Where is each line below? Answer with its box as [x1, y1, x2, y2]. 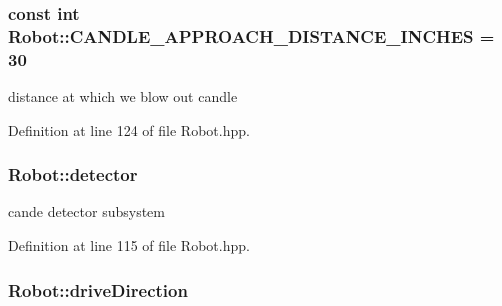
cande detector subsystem [8, 201, 165, 222]
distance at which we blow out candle [8, 86, 238, 107]
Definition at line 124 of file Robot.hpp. [8, 119, 250, 140]
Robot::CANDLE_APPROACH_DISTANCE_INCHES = [8, 23, 495, 48]
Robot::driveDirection [8, 277, 188, 302]
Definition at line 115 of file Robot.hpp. [8, 235, 250, 256]
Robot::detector [8, 162, 138, 187]
